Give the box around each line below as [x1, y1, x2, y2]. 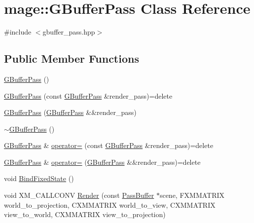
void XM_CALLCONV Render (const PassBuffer [4, 190, 154, 200]
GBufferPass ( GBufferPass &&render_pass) [4, 107, 137, 117]
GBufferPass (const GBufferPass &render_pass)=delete [4, 90, 173, 101]
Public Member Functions [4, 51, 139, 66]
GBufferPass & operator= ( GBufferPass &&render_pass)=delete [4, 156, 201, 167]
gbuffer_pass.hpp [42, 27, 95, 37]
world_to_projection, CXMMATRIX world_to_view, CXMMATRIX [4, 199, 216, 210]
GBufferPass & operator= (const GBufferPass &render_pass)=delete [4, 140, 214, 150]
